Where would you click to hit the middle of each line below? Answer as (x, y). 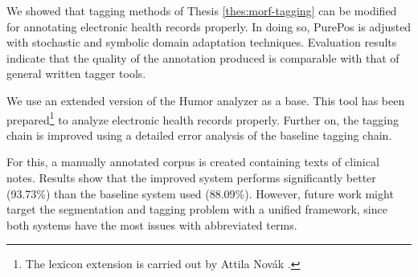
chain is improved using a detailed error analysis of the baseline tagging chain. (199, 134)
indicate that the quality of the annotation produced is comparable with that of (203, 57)
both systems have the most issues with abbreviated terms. (152, 224)
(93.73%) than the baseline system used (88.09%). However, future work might (200, 193)
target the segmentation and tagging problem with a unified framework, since (197, 209)
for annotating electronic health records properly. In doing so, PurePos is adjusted (209, 26)
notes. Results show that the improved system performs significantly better (191, 177)
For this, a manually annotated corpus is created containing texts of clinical (193, 162)
